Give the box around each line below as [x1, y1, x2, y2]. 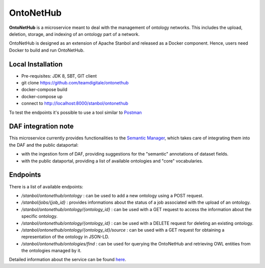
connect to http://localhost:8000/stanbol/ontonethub [21, 101, 129, 107]
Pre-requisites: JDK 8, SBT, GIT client [21, 73, 97, 79]
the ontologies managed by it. [21, 248, 82, 254]
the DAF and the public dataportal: [9, 142, 79, 148]
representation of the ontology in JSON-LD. [21, 234, 109, 240]
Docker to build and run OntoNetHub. [9, 47, 84, 53]
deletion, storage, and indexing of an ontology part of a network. [9, 31, 140, 37]
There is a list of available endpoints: [9, 184, 83, 189]
